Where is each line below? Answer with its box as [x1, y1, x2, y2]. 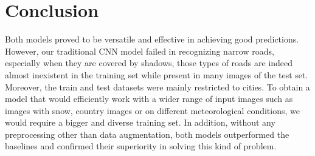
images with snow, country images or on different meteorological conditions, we [5, 104, 300, 117]
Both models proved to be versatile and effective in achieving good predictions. [5, 33, 299, 46]
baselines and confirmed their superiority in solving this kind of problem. [5, 140, 277, 152]
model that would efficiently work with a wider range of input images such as [5, 92, 293, 105]
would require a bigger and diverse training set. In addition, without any [5, 116, 275, 129]
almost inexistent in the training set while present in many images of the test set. [5, 68, 308, 81]
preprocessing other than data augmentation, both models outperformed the [5, 127, 289, 140]
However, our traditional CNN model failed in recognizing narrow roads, [5, 44, 274, 57]
